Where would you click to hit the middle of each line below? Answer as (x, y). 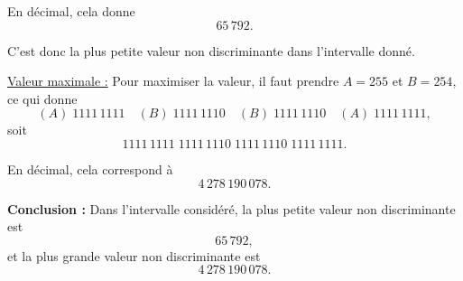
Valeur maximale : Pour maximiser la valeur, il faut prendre (173, 81)
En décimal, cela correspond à (90, 169)
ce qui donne (42, 98)
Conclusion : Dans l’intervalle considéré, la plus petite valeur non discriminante (231, 208)
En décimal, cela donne (71, 11)
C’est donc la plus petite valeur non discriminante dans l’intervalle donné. (211, 50)
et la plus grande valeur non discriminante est (134, 255)
